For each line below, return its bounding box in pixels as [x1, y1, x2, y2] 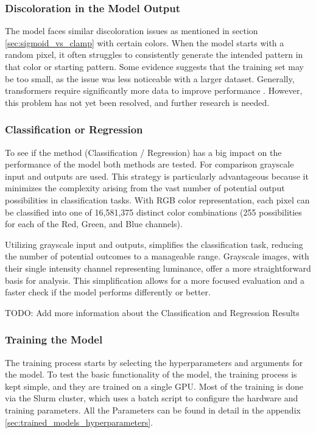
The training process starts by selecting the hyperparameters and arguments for [5, 356, 303, 368]
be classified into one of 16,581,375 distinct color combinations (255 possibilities [5, 205, 302, 218]
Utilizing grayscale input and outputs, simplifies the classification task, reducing [5, 238, 303, 250]
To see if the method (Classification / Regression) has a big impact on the [5, 146, 282, 158]
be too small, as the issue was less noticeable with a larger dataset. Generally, [5, 72, 295, 85]
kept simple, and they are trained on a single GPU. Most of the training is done [5, 379, 303, 392]
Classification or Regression [5, 122, 143, 137]
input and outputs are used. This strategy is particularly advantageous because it [5, 169, 309, 182]
